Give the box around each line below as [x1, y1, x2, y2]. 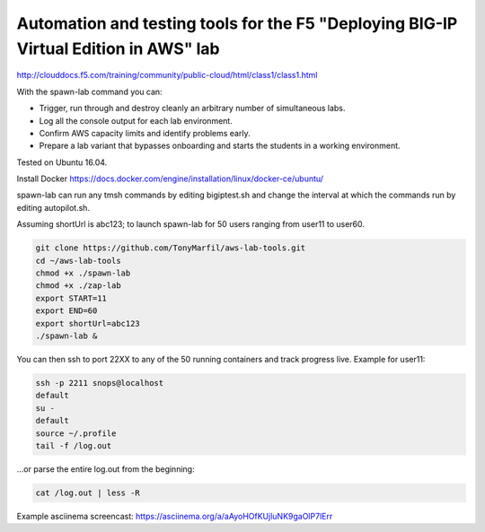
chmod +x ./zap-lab [35, 281, 121, 291]
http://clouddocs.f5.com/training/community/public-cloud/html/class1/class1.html [16, 70, 318, 81]
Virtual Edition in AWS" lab [16, 39, 220, 58]
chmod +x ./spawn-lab [35, 268, 131, 278]
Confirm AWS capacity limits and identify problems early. [39, 127, 251, 138]
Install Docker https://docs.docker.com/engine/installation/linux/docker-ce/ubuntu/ [16, 173, 323, 184]
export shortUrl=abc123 [35, 318, 141, 328]
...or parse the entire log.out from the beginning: [16, 463, 195, 475]
